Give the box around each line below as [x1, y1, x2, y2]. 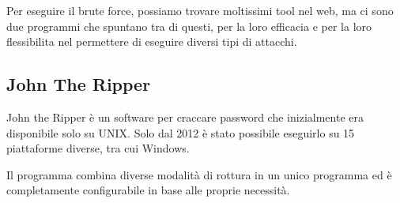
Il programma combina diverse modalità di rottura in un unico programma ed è [6, 166, 392, 182]
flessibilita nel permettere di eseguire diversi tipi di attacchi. [6, 33, 297, 50]
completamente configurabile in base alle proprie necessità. [6, 182, 290, 198]
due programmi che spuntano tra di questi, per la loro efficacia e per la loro [6, 17, 372, 34]
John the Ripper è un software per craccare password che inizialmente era [6, 108, 364, 125]
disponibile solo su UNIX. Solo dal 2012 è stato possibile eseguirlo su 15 [6, 124, 355, 141]
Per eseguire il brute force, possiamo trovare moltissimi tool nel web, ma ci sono [6, 2, 394, 18]
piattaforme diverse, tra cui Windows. [6, 140, 190, 156]
